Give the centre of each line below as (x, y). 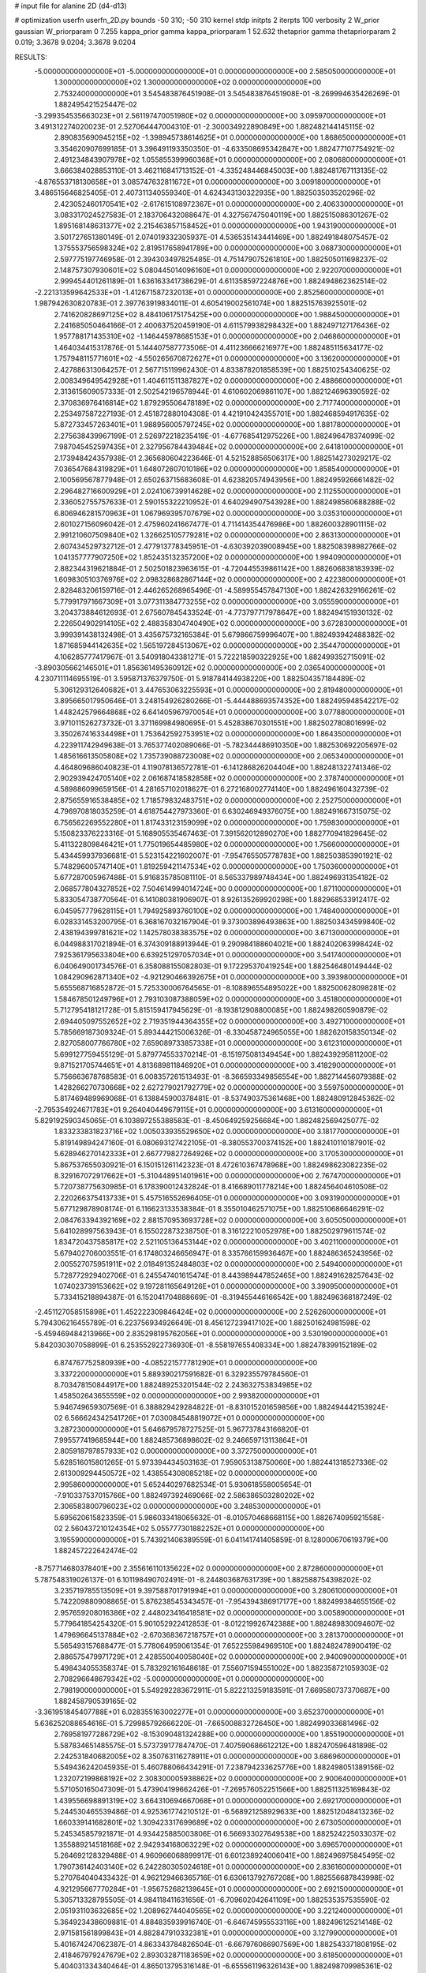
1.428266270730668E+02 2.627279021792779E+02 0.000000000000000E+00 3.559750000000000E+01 (229, 1087)
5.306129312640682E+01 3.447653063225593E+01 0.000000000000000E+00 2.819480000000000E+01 (228, 690)
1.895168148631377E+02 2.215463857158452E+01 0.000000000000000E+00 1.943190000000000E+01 (226, 226)
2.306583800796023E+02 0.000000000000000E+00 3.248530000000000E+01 (187, 1507)
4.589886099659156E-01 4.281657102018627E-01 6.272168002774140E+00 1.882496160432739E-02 (222, 789)
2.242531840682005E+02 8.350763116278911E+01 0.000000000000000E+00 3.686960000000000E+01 (228, 1756)
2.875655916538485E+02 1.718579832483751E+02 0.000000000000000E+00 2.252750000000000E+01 (228, 800)
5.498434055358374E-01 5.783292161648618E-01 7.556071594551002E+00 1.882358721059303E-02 (222, 1668)
